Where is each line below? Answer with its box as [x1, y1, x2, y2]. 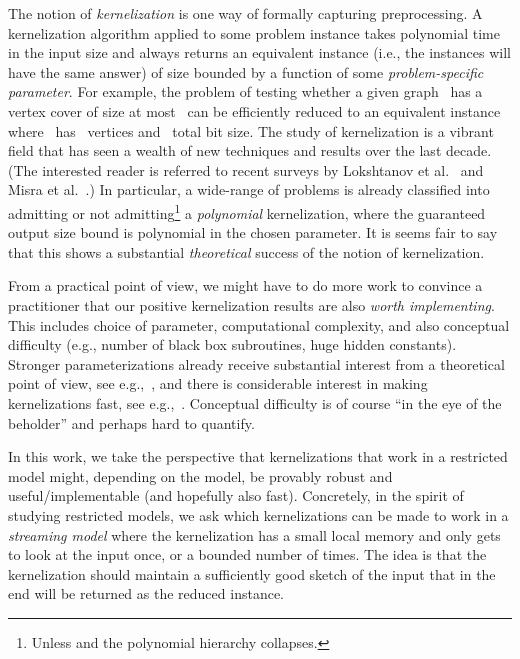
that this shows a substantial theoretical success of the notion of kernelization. [8, 241, 485, 262]
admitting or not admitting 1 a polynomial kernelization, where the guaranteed [8, 199, 486, 223]
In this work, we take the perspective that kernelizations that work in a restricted [8, 446, 508, 467]
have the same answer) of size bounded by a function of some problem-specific [8, 61, 484, 82]
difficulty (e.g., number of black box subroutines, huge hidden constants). [8, 334, 457, 355]
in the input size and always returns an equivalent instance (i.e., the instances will [8, 42, 511, 63]
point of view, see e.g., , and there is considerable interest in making [8, 373, 428, 394]
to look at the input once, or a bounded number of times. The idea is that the [8, 544, 487, 565]
